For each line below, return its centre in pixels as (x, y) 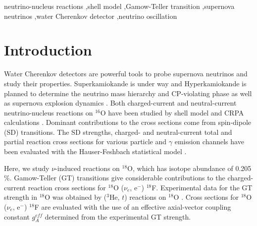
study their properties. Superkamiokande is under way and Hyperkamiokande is (125, 83)
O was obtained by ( (76, 197)
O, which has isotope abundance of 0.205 (189, 168)
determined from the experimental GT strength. (118, 216)
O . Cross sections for (206, 197)
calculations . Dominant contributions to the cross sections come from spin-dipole (128, 122)
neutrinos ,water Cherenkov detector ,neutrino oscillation (91, 16)
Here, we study (27, 168)
